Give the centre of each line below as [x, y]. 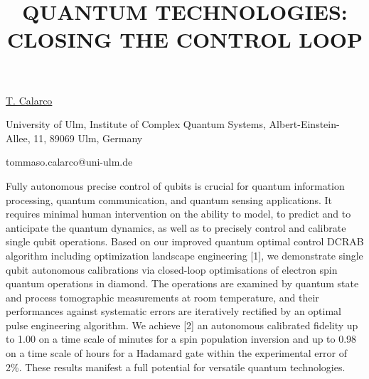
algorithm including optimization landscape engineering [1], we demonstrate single [184, 255]
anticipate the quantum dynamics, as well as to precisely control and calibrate [176, 227]
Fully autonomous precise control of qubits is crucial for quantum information [175, 185]
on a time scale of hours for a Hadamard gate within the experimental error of [176, 353]
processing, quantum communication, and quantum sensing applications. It [169, 199]
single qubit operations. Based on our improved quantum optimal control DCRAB [185, 241]
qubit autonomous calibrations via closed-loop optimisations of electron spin [172, 269]
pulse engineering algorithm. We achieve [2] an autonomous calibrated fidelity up [182, 325]
